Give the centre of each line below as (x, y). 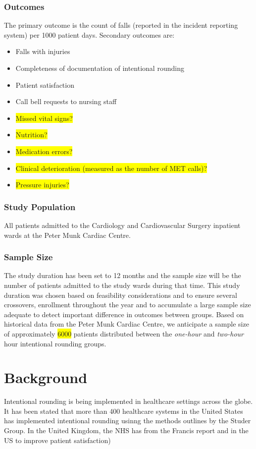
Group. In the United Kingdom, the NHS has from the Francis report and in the (126, 430)
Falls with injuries (43, 51)
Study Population (40, 206)
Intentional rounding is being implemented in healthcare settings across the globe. (128, 401)
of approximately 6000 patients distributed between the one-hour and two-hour (124, 333)
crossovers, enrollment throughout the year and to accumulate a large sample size (128, 305)
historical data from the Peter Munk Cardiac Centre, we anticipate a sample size (127, 324)
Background (46, 377)
